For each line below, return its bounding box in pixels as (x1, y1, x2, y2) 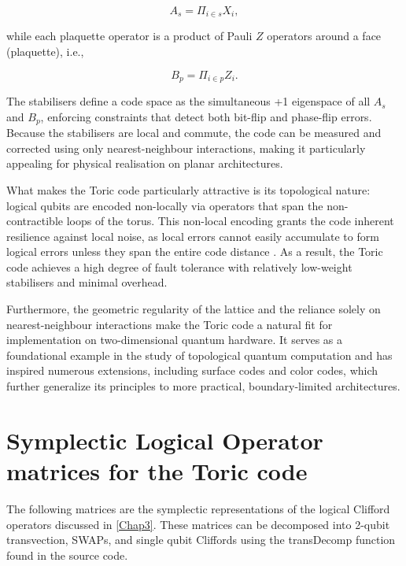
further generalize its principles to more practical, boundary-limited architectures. (6, 378, 400, 394)
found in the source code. (6, 546, 128, 563)
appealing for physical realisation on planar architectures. (6, 155, 283, 172)
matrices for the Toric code (6, 455, 308, 487)
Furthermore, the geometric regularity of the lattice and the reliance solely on (6, 301, 381, 317)
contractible (6, 213, 63, 229)
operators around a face (267, 28, 382, 44)
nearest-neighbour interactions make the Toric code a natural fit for (6, 316, 333, 332)
